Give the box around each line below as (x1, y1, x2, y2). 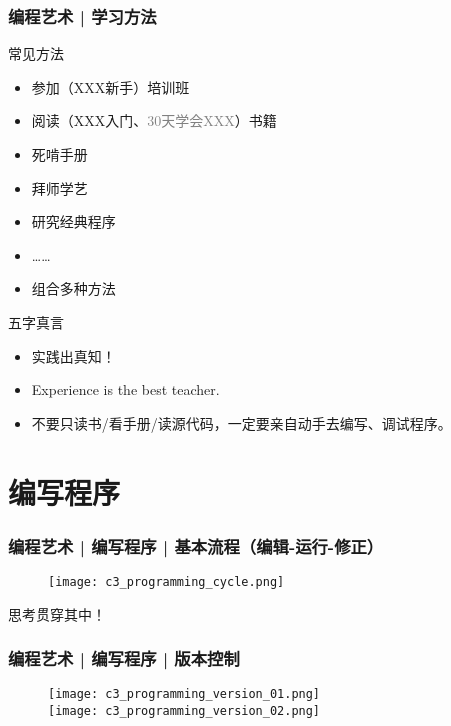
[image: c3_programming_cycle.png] (48, 574, 285, 589)
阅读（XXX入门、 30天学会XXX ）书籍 (31, 110, 277, 131)
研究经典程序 (31, 211, 116, 232)
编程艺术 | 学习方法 (8, 3, 157, 28)
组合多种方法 (31, 278, 116, 299)
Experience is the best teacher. (31, 379, 220, 400)
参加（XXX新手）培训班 (31, 76, 190, 97)
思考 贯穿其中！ (8, 603, 106, 624)
